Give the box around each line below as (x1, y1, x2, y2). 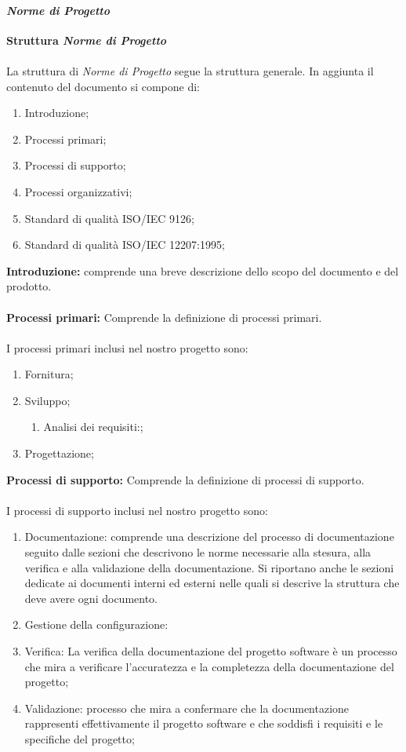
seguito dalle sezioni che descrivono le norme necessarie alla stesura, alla (24, 544, 372, 560)
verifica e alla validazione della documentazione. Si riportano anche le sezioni (24, 559, 394, 575)
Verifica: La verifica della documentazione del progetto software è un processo (24, 643, 397, 659)
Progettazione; (24, 445, 94, 462)
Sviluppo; (24, 392, 71, 408)
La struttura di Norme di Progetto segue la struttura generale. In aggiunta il (6, 62, 374, 78)
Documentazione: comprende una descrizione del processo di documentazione (24, 528, 394, 545)
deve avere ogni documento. (24, 590, 158, 606)
